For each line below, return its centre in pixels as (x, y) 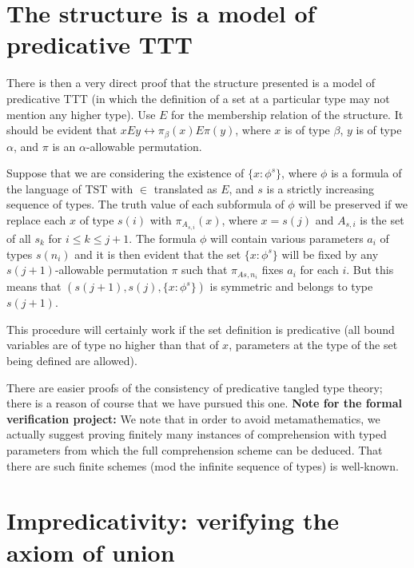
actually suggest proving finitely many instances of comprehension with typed (197, 434)
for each (319, 270)
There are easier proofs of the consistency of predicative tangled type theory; (195, 387)
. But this (370, 270)
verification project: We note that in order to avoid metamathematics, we (193, 418)
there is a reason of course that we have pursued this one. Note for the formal (204, 403)
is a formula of (366, 173)
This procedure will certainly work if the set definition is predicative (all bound (201, 329)
